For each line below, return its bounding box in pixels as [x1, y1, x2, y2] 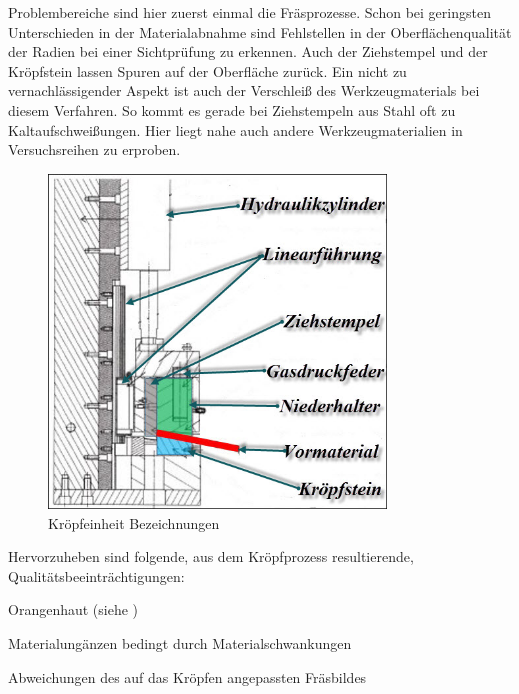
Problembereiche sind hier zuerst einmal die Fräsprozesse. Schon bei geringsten [8, 2, 491, 22]
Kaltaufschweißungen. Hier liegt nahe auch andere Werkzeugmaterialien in [8, 119, 463, 140]
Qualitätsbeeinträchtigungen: [8, 565, 185, 586]
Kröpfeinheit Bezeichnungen [48, 512, 220, 533]
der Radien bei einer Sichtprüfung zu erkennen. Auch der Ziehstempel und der [8, 41, 488, 62]
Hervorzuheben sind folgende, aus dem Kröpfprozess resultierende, [8, 546, 414, 567]
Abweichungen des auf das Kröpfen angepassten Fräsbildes [8, 666, 367, 687]
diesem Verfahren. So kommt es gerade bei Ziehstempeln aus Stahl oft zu [8, 99, 456, 120]
